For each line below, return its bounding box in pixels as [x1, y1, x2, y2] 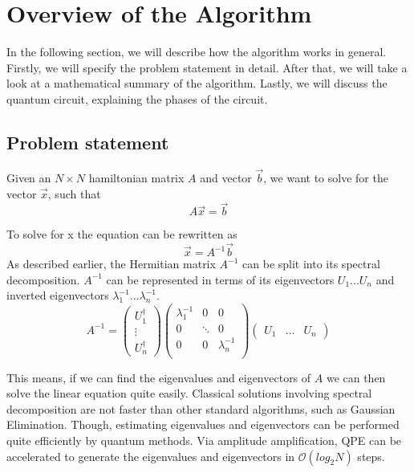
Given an [6, 169, 51, 186]
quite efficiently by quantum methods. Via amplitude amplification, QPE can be [6, 432, 402, 449]
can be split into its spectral [242, 255, 380, 272]
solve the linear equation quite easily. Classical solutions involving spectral [6, 385, 372, 402]
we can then [326, 369, 386, 385]
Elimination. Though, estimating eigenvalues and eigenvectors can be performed [6, 416, 400, 433]
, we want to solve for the [263, 169, 388, 186]
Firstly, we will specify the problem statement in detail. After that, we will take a [6, 59, 408, 75]
